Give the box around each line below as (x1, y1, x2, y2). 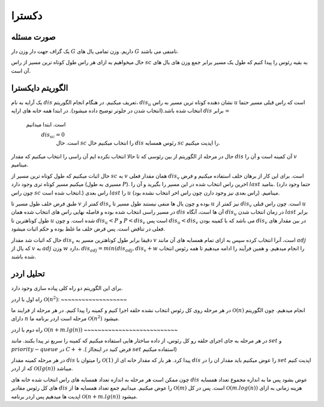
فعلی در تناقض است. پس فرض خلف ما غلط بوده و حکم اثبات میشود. (11, 225, 165, 232)
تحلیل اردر (11, 269, 45, 279)
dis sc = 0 (41, 131, 65, 139)
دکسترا (11, 9, 43, 22)
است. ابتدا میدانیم (26, 121, 66, 128)
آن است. (11, 67, 31, 74)
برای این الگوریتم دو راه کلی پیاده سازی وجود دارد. (11, 285, 123, 292)
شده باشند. (11, 253, 36, 261)
